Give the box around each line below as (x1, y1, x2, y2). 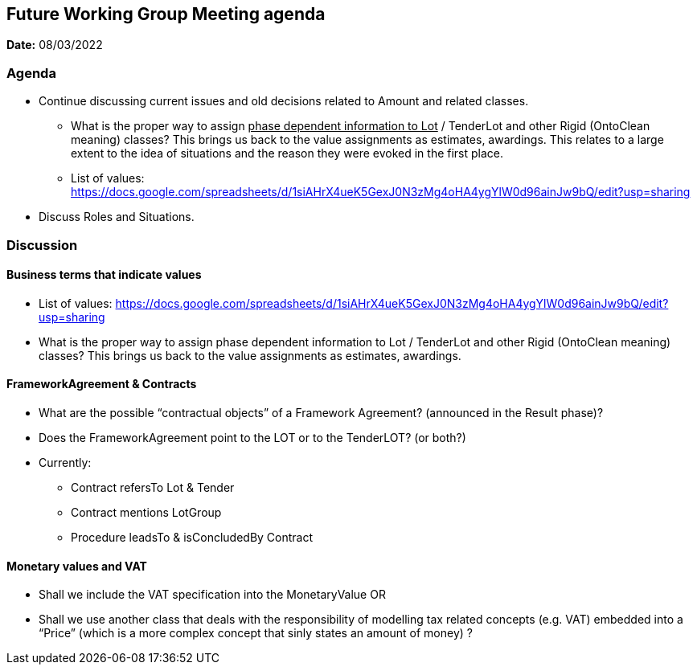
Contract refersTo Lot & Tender (71, 480, 235, 494)
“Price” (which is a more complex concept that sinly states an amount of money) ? (39, 626, 473, 640)
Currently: (39, 455, 92, 469)
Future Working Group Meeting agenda (6, 4, 326, 24)
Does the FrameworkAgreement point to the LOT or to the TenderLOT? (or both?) (39, 430, 466, 444)
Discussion (6, 236, 78, 253)
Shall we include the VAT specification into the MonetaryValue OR (39, 587, 386, 602)
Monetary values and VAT (6, 558, 147, 573)
